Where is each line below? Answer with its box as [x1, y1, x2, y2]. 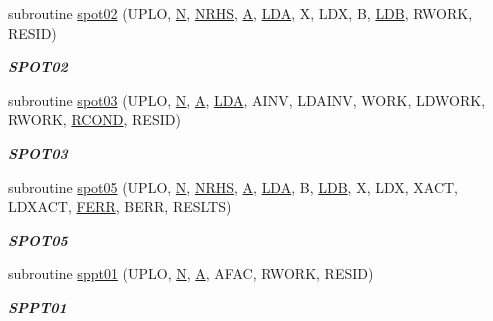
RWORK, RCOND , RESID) [8, 109, 181, 130]
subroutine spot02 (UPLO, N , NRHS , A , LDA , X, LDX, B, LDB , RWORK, [8, 3, 473, 23]
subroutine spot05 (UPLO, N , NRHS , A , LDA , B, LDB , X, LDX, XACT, [8, 176, 459, 197]
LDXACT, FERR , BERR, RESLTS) [8, 196, 232, 217]
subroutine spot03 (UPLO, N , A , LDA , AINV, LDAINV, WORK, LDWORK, [8, 89, 486, 110]
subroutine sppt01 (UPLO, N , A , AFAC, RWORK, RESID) [8, 263, 374, 284]
